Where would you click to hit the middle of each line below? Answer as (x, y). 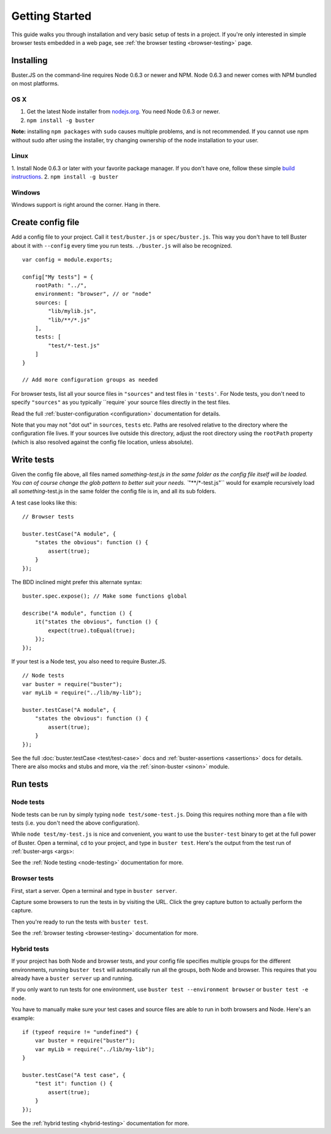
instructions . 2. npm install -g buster (65, 177)
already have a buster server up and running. (72, 978)
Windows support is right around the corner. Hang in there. (86, 205)
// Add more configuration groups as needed (90, 380)
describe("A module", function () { (77, 613)
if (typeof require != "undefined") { (81, 1032)
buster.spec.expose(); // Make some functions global (105, 596)
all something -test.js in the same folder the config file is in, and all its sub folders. (114, 492)
